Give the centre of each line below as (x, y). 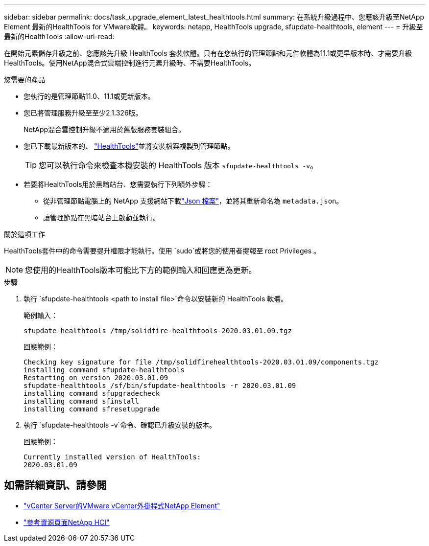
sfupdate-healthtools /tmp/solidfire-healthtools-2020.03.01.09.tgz (158, 331)
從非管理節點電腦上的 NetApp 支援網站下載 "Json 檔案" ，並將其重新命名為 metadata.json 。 (193, 201)
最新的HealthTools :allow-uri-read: (59, 36)
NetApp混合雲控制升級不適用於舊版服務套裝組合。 (105, 129)
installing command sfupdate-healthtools (104, 370)
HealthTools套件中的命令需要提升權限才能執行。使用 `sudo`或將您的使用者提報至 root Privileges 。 (162, 251)
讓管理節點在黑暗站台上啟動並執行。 (101, 217)
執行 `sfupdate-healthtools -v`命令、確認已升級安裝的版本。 (120, 425)
